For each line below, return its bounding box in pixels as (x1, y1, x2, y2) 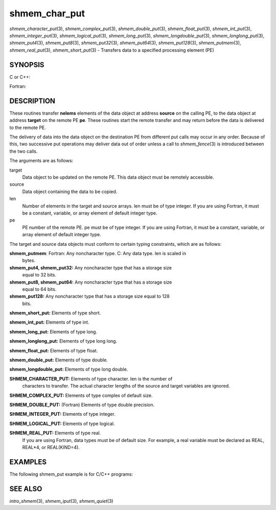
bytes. (22, 258, 36, 264)
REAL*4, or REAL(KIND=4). (22, 444, 80, 450)
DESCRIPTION (9, 96, 56, 105)
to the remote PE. (9, 124, 46, 131)
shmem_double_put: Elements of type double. (9, 357, 108, 363)
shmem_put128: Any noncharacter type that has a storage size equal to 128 (9, 293, 170, 300)
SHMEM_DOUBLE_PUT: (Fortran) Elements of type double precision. (9, 401, 155, 408)
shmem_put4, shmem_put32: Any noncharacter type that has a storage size (9, 264, 172, 271)
